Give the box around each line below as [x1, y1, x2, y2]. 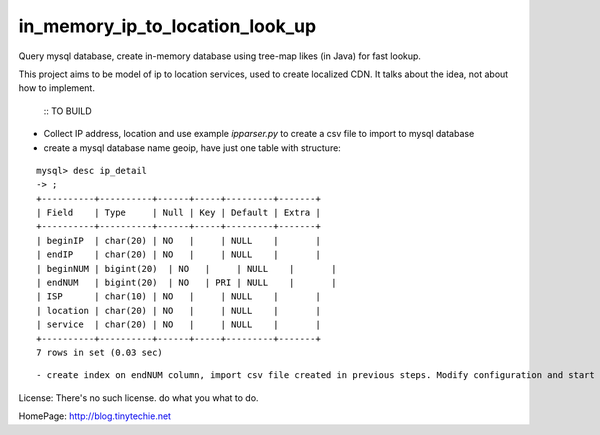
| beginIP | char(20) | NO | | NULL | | [36, 235, 322, 246]
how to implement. [18, 82, 95, 94]
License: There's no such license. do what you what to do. [18, 391, 259, 404]
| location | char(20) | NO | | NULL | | [36, 305, 322, 316]
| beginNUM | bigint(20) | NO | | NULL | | [36, 263, 337, 274]
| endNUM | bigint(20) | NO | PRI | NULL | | [36, 277, 337, 289]
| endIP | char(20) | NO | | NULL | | [36, 249, 322, 260]
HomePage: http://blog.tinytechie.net [18, 410, 172, 422]
